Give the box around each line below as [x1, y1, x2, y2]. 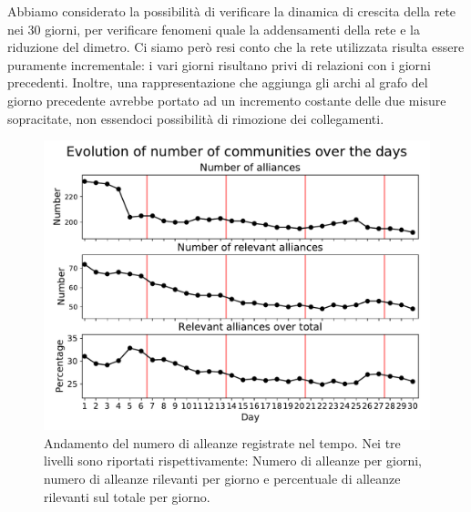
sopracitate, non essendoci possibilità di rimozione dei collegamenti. [7, 108, 384, 128]
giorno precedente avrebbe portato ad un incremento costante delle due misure [7, 90, 446, 109]
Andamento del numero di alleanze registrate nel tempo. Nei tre [44, 433, 401, 452]
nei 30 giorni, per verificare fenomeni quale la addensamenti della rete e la [7, 19, 420, 38]
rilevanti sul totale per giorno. [44, 486, 210, 506]
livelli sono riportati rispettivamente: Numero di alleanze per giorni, [44, 451, 422, 470]
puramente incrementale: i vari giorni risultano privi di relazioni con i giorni [7, 55, 431, 74]
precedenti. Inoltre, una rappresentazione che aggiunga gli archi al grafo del [7, 73, 428, 92]
